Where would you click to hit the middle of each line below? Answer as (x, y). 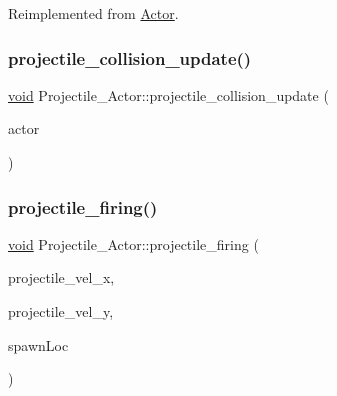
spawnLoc (38, 344)
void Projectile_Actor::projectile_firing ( (133, 243)
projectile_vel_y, (61, 311)
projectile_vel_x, (61, 277)
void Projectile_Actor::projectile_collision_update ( (168, 94)
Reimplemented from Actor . (93, 13)
